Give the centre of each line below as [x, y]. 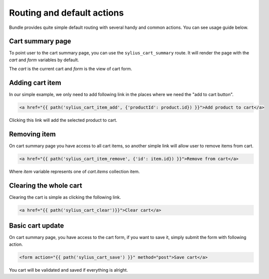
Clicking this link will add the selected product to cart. [63, 120]
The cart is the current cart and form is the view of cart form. [70, 69]
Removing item [33, 134]
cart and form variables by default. [44, 60]
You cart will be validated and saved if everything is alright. [68, 270]
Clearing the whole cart [46, 185]
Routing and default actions [67, 13]
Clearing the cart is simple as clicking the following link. [65, 197]
